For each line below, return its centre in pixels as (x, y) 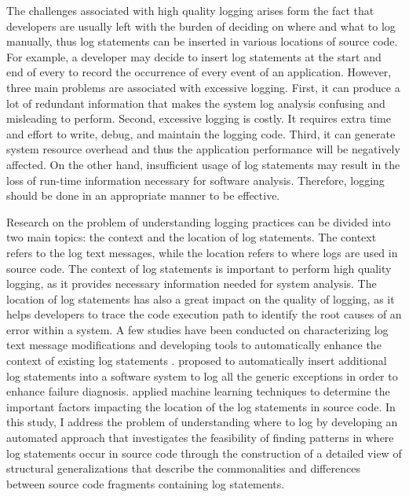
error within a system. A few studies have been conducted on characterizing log (197, 329)
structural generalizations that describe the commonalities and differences (183, 468)
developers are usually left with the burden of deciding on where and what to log (201, 26)
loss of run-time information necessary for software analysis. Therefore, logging (195, 180)
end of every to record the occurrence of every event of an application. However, (199, 72)
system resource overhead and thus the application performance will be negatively (203, 149)
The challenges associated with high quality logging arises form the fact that (190, 10)
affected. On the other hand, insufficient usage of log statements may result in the (203, 164)
